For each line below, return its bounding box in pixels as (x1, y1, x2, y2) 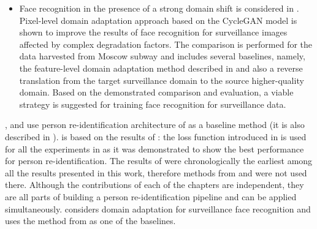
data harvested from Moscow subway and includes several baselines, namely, (19, 50, 305, 62)
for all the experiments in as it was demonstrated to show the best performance (5, 142, 304, 155)
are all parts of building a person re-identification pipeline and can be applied (5, 190, 297, 203)
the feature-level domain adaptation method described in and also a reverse (19, 61, 303, 74)
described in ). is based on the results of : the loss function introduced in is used (5, 130, 307, 143)
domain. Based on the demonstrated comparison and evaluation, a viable (19, 86, 294, 99)
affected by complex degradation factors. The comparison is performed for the (19, 37, 313, 50)
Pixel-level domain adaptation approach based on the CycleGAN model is (19, 13, 297, 26)
